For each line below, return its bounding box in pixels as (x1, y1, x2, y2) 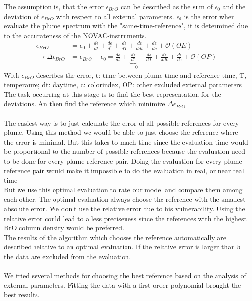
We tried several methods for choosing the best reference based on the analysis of (4, 270, 246, 281)
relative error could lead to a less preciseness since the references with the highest (4, 213, 247, 223)
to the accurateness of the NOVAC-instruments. (4, 30, 147, 40)
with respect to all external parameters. (56, 11, 174, 21)
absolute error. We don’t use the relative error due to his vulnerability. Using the (4, 203, 245, 213)
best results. (4, 289, 40, 300)
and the (222, 1, 246, 11)
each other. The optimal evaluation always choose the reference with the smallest (4, 194, 246, 204)
